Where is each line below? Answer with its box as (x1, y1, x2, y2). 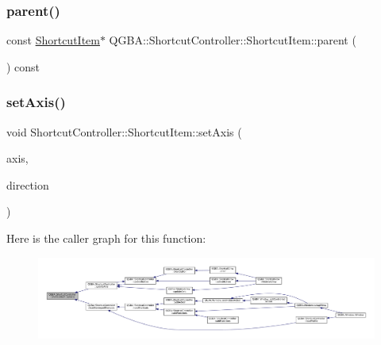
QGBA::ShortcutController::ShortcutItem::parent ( (109, 32, 356, 48)
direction (6, 176, 49, 193)
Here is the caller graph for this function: (6, 230, 206, 246)
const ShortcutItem (6, 32, 100, 48)
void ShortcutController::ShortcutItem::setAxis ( (6, 123, 242, 140)
